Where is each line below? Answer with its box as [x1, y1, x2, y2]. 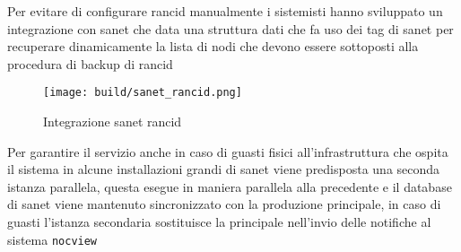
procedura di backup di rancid [7, 54, 173, 73]
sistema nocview [7, 230, 98, 248]
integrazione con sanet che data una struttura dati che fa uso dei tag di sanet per [7, 19, 454, 38]
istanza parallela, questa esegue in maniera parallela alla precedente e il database [7, 177, 452, 196]
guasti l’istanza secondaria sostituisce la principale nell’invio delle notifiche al [7, 213, 431, 230]
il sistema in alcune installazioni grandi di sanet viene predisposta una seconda [7, 160, 440, 178]
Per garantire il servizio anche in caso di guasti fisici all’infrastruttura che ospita [7, 142, 448, 161]
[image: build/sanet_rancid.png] [43, 86, 242, 100]
